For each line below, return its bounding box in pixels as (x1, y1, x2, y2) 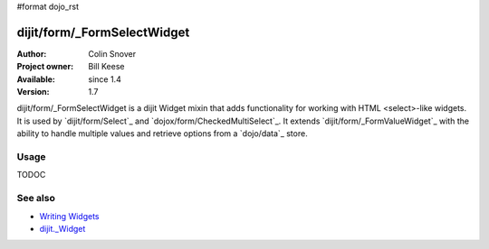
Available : (16, 73, 56, 85)
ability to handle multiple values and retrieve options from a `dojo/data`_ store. (16, 128, 308, 139)
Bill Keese (88, 61, 125, 72)
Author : (16, 48, 47, 59)
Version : (16, 87, 50, 97)
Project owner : (16, 61, 74, 72)
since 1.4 (88, 73, 121, 85)
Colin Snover (88, 48, 137, 59)
